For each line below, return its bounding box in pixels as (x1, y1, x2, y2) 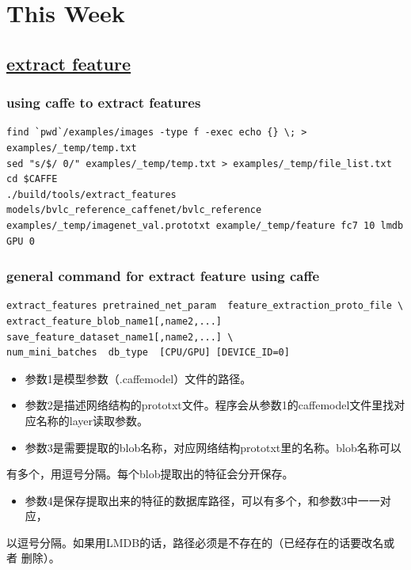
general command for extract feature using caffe (6, 266, 320, 286)
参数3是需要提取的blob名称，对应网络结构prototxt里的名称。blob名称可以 (25, 439, 401, 455)
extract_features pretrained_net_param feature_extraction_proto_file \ (6, 300, 404, 312)
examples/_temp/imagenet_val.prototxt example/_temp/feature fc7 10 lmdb (6, 219, 404, 231)
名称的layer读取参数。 (36, 412, 149, 428)
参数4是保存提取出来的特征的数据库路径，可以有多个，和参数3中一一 (25, 492, 380, 508)
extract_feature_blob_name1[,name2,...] (6, 315, 223, 327)
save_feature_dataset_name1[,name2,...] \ (6, 331, 234, 343)
